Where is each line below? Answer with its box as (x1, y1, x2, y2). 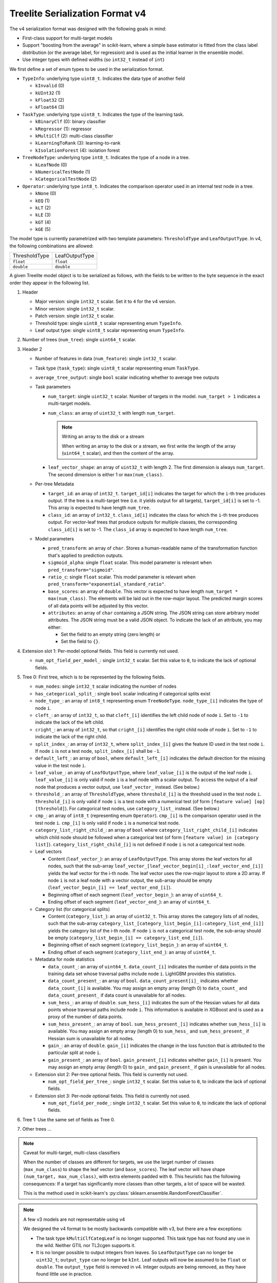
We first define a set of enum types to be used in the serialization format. (9, 66, 164, 72)
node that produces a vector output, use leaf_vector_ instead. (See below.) (35, 784, 200, 790)
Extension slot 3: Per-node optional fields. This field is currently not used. (35, 1093, 191, 1099)
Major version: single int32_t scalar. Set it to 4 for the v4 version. (35, 298, 176, 305)
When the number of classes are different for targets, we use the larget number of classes (23, 1159, 214, 1165)
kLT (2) (35, 204, 51, 210)
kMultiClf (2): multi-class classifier (35, 133, 113, 139)
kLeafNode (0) (35, 162, 67, 168)
